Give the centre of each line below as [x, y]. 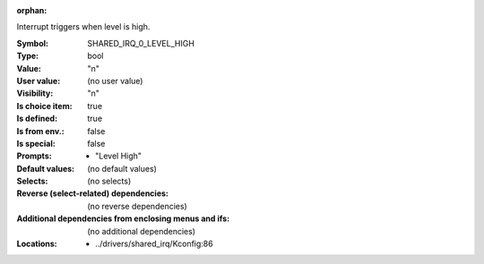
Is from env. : [40, 131]
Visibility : [35, 93]
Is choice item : [44, 106]
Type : [28, 56]
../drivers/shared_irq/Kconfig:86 [155, 244]
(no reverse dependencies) [137, 206]
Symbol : [33, 43]
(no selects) [109, 181]
